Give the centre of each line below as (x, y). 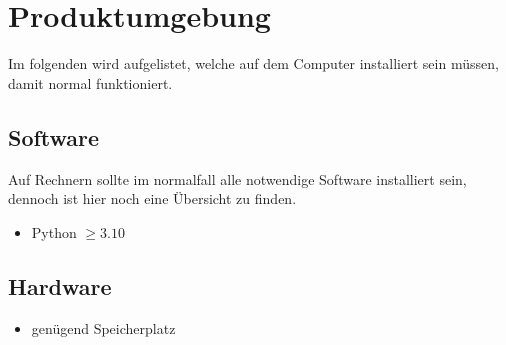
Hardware (60, 285)
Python (54, 231)
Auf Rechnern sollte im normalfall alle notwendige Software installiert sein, (237, 178)
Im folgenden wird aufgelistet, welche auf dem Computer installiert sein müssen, (253, 63)
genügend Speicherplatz (103, 327)
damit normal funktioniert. (90, 82)
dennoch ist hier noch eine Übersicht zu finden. (152, 198)
